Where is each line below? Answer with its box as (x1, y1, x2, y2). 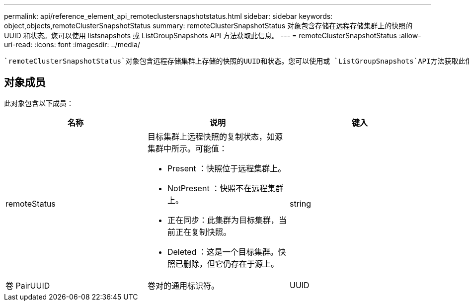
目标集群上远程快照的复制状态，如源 (147, 131, 283, 142)
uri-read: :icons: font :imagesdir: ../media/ (4, 40, 140, 49)
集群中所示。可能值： (147, 143, 227, 153)
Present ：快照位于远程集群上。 (167, 163, 286, 173)
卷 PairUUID (5, 280, 50, 291)
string (289, 198, 311, 209)
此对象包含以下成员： (4, 98, 74, 107)
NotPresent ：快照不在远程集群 (167, 183, 284, 193)
